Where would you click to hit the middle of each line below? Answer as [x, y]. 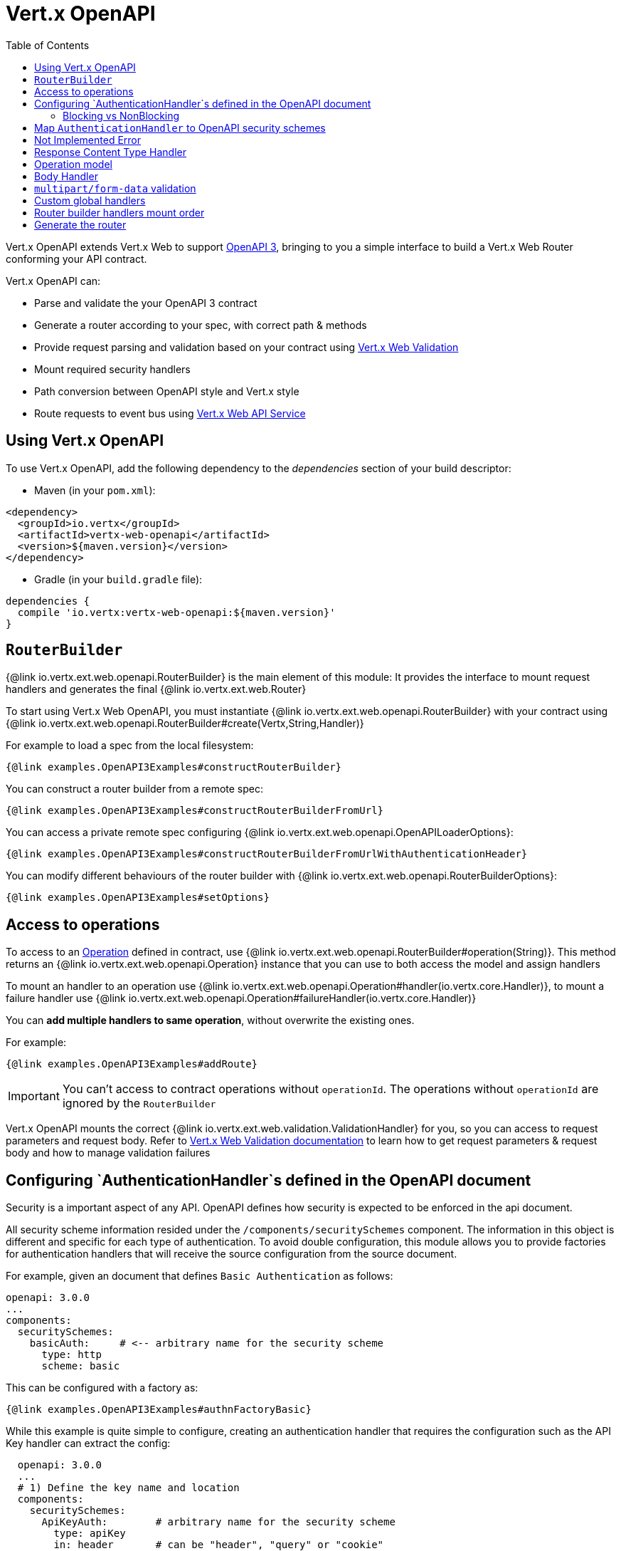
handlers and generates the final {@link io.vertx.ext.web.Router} [156, 689]
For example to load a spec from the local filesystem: [130, 746]
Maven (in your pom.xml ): [95, 490]
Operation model [73, 164]
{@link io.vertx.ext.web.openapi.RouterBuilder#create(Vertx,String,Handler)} [185, 724]
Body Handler [66, 176]
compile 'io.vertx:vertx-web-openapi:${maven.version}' [176, 612]
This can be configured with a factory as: [102, 1388]
